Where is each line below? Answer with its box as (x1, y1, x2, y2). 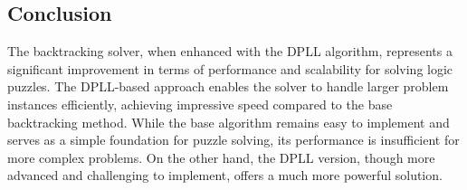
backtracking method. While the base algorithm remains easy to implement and (7, 112, 450, 131)
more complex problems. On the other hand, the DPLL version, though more (7, 147, 435, 166)
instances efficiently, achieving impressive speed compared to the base (7, 94, 393, 113)
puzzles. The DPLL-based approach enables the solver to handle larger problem (7, 77, 449, 96)
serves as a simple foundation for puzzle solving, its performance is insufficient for (7, 130, 460, 149)
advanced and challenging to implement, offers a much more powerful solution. (7, 166, 443, 185)
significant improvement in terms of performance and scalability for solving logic (7, 59, 453, 78)
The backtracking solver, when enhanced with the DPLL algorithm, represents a (7, 42, 453, 61)
